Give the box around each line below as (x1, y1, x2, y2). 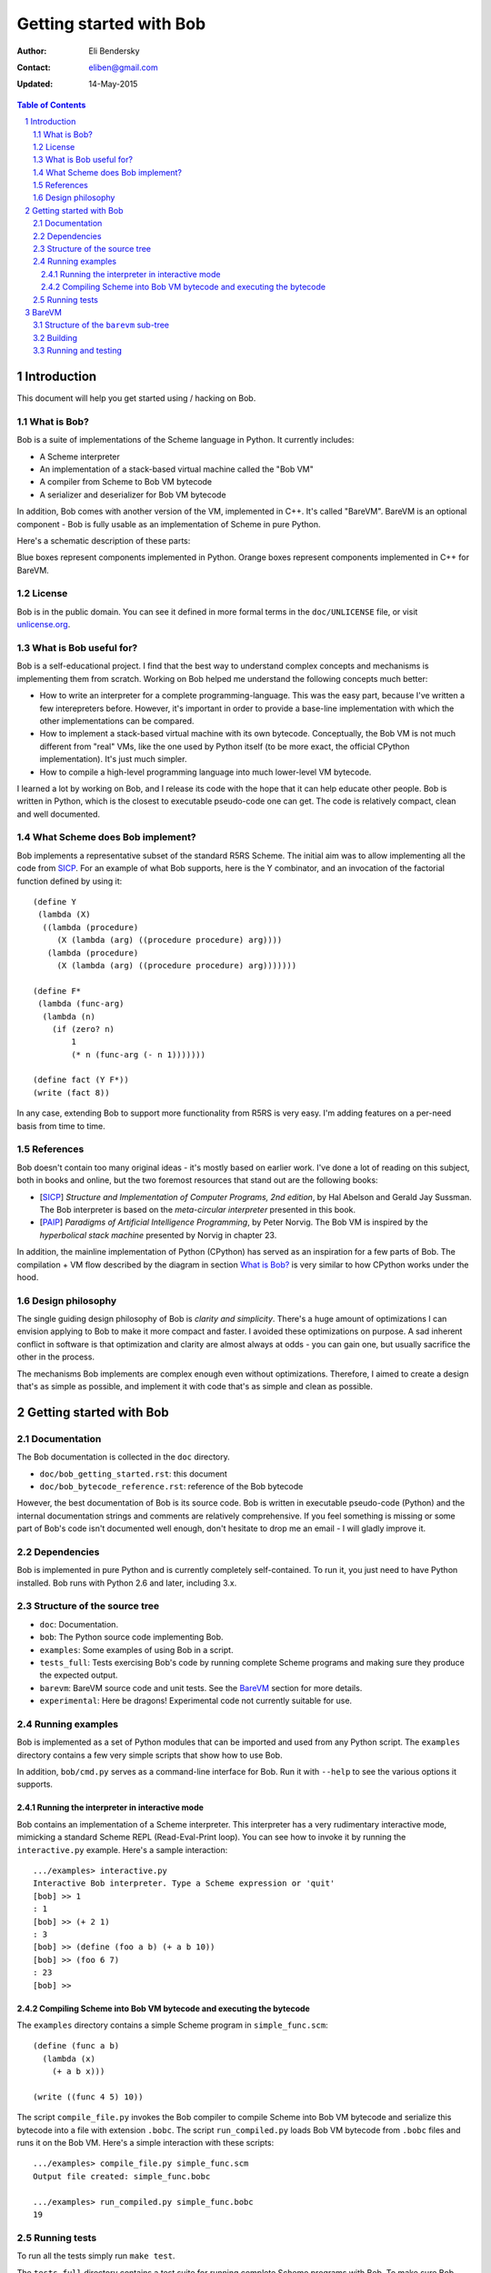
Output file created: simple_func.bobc (33, 2171, 211, 2181)
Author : (16, 45, 47, 56)
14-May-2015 (88, 78, 138, 90)
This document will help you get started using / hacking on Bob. (16, 393, 256, 404)
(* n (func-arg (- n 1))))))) (71, 1049, 206, 1059)
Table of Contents (16, 99, 86, 110)
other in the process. (16, 1351, 95, 1363)
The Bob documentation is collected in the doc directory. (16, 1451, 231, 1463)
